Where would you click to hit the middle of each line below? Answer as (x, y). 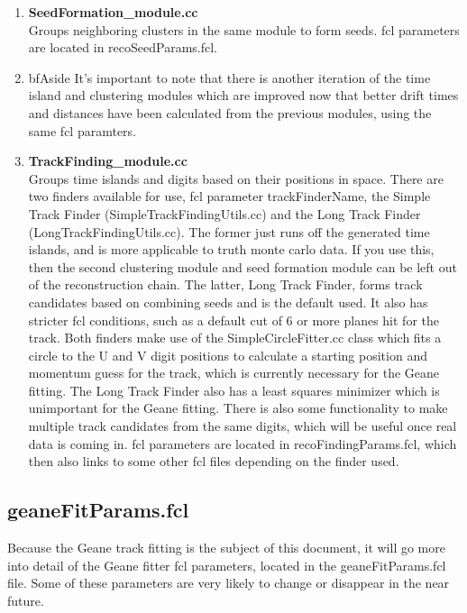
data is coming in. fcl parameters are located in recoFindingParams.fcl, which (243, 443)
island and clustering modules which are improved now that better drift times (243, 95)
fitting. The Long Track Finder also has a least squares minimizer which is (234, 390)
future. (26, 600)
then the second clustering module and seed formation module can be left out (243, 266)
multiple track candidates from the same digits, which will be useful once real (243, 426)
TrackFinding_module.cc (108, 161)
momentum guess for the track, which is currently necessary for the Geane (234, 373)
